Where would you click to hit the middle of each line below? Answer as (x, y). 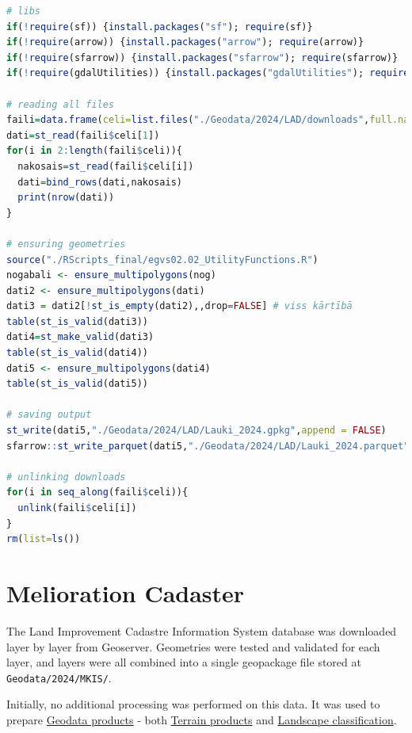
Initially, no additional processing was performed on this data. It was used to (193, 704)
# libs (23, 11)
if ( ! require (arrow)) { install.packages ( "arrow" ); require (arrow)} (185, 42)
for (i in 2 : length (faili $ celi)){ (95, 151)
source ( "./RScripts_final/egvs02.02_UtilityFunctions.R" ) (162, 260)
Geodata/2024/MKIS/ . (59, 677)
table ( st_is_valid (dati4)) (77, 353)
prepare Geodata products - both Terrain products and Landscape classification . (202, 719)
